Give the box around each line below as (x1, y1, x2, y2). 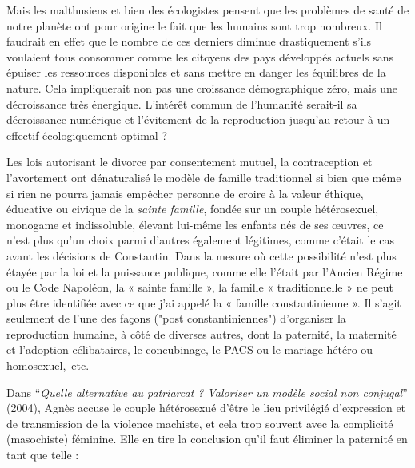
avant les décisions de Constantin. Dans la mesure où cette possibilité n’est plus (6, 247, 397, 264)
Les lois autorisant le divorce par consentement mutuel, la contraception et (6, 153, 373, 170)
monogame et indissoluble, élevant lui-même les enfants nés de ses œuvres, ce (6, 216, 384, 232)
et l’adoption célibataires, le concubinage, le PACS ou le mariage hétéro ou (6, 341, 373, 358)
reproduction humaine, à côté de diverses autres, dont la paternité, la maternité (6, 325, 397, 342)
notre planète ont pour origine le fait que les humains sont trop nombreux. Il (6, 17, 382, 34)
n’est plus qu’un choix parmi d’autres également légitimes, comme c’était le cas (6, 232, 394, 248)
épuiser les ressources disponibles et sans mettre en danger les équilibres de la (6, 64, 386, 81)
